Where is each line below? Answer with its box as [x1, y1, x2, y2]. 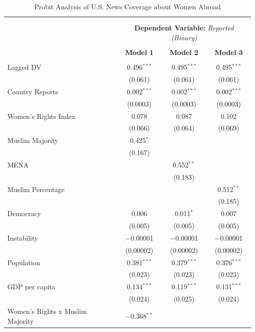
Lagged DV [7, 62, 42, 72]
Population [7, 257, 40, 267]
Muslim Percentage [7, 184, 65, 194]
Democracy [7, 208, 41, 219]
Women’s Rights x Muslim [7, 306, 87, 316]
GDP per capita [7, 281, 55, 292]
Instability [7, 232, 38, 243]
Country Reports [7, 86, 58, 96]
